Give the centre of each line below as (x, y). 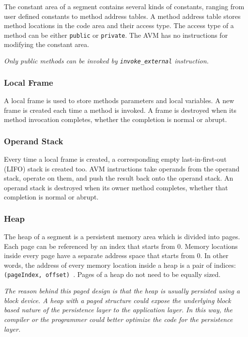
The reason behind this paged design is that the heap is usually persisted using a (122, 291)
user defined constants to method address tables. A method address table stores (122, 16)
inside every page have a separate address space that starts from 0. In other (116, 255)
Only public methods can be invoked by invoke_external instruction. (106, 61)
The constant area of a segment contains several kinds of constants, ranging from (124, 6)
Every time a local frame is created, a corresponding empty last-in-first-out (115, 159)
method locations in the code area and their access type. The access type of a (119, 25)
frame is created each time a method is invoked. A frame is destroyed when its (120, 110)
